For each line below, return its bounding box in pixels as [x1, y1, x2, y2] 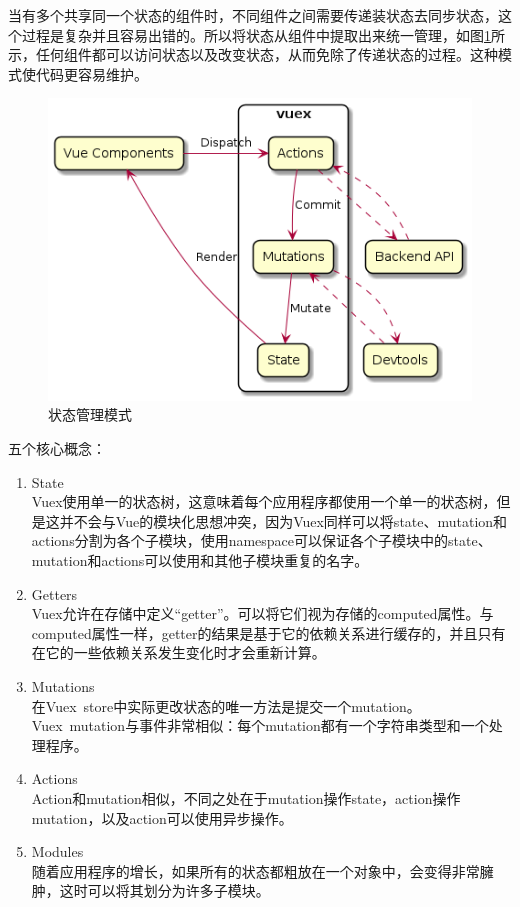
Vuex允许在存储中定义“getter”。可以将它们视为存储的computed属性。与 [31, 603, 494, 624]
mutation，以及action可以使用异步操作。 [31, 807, 293, 828]
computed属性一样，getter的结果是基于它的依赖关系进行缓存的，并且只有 [31, 622, 506, 643]
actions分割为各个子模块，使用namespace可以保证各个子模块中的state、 [31, 530, 492, 551]
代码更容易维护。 [35, 63, 148, 84]
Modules [31, 841, 84, 862]
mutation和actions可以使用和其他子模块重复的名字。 [31, 549, 369, 570]
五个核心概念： [8, 438, 106, 459]
